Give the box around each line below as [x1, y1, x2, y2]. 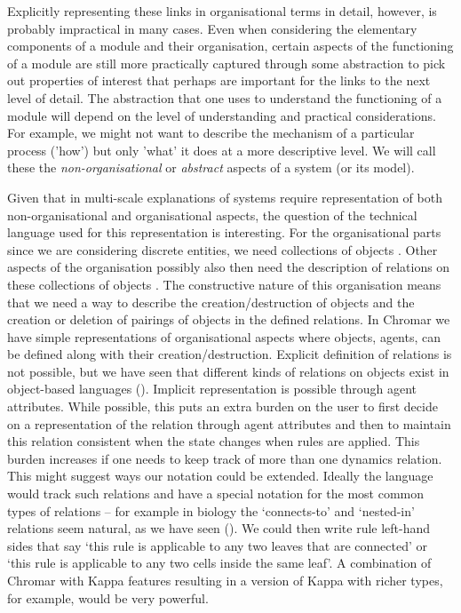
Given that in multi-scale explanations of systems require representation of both [7, 187, 442, 206]
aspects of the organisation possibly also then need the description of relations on [7, 258, 450, 276]
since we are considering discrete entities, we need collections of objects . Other [7, 240, 438, 259]
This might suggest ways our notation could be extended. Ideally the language [7, 466, 433, 485]
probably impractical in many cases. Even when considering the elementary [7, 19, 417, 37]
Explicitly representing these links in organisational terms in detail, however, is [7, 2, 437, 20]
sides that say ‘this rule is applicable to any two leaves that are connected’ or [7, 536, 428, 554]
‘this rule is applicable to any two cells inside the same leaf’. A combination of [7, 553, 432, 572]
